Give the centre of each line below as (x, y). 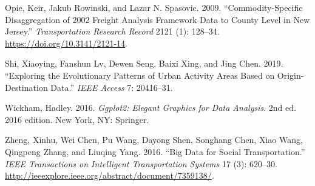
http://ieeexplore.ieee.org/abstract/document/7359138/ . (110, 175)
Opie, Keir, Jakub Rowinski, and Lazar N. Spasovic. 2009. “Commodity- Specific (154, 7)
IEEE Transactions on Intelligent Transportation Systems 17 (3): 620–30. (141, 163)
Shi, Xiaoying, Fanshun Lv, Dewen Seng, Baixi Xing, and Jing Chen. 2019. (144, 63)
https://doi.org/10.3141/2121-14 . (66, 43)
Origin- (290, 75)
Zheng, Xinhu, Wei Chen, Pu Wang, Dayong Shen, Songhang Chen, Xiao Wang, (154, 140)
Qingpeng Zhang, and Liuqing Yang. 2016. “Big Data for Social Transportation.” (155, 151)
